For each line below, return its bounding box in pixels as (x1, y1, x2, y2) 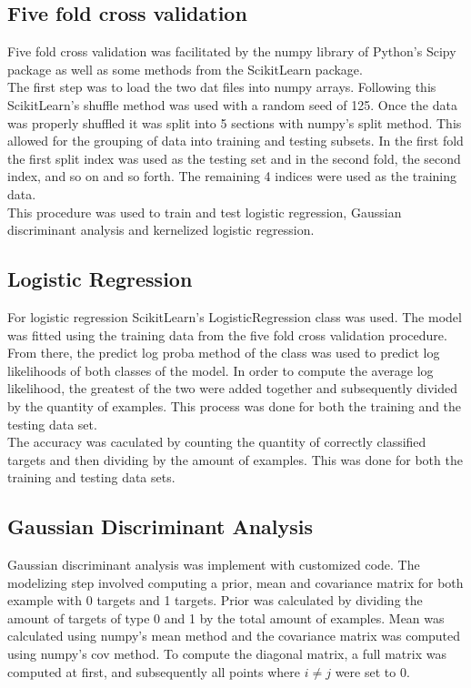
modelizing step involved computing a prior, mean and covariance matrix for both (7, 572, 464, 592)
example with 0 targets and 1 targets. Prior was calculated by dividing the (7, 591, 423, 610)
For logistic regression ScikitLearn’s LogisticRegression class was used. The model (7, 307, 462, 326)
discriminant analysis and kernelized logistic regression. (7, 220, 315, 239)
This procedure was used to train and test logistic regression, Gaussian (7, 202, 402, 221)
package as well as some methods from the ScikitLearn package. (7, 59, 363, 78)
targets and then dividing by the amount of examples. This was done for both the (7, 450, 463, 469)
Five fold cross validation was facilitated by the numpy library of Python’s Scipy (7, 42, 456, 61)
